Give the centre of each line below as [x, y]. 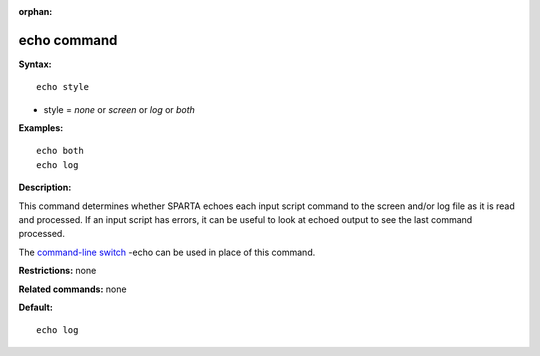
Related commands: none [72, 289]
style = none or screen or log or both [119, 109]
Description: [45, 187]
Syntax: [35, 64]
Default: [36, 307]
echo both [60, 151]
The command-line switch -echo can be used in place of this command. [167, 252]
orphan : [35, 11]
